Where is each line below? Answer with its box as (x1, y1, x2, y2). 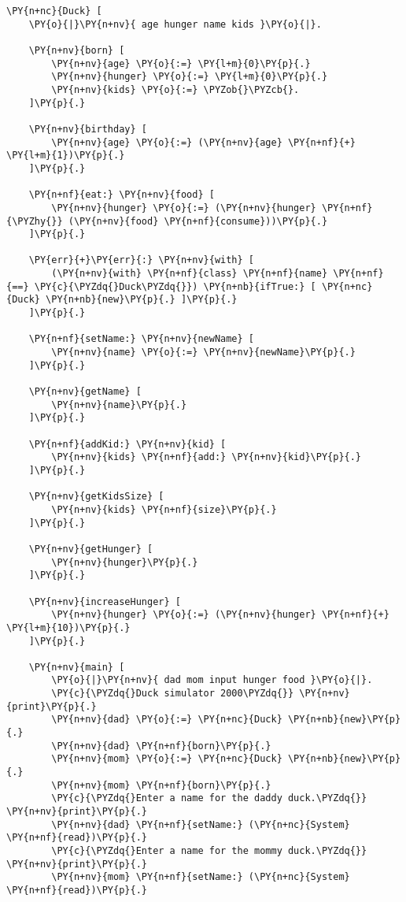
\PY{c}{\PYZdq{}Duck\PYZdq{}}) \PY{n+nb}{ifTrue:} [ (34, 280, 316, 292)
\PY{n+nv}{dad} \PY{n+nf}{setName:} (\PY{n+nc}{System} (51, 818, 350, 830)
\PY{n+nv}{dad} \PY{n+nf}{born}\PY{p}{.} (51, 740, 271, 752)
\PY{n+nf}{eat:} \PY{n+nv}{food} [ (28, 189, 215, 201)
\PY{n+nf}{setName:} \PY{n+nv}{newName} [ (28, 333, 254, 345)
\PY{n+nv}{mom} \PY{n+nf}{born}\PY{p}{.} (51, 779, 271, 791)
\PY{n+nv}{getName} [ (28, 386, 142, 398)
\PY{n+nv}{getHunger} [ (28, 543, 153, 555)
